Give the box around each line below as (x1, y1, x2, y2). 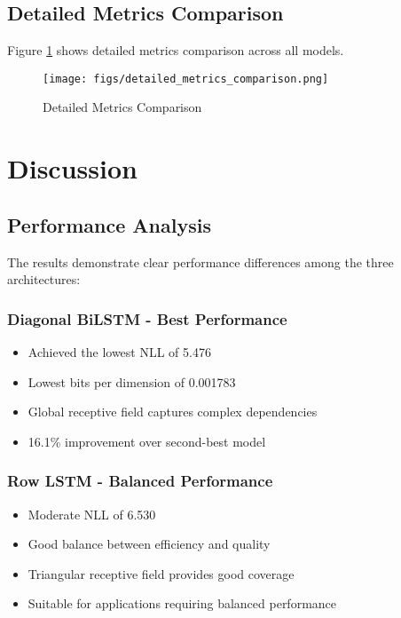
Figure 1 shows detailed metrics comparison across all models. (7, 41, 344, 59)
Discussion (7, 150, 138, 186)
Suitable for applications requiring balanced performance (28, 594, 337, 613)
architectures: (7, 270, 81, 289)
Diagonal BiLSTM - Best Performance (7, 307, 287, 329)
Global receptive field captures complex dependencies (28, 402, 318, 421)
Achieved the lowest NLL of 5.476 (28, 343, 211, 361)
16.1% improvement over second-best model (28, 432, 266, 450)
